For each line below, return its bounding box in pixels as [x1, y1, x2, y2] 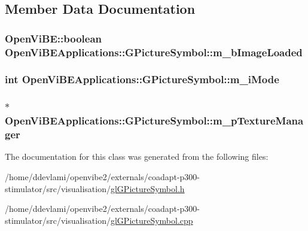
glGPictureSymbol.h [110, 182, 185, 194]
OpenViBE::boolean [5, 31, 102, 45]
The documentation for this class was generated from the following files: [5, 150, 269, 163]
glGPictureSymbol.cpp [110, 214, 193, 226]
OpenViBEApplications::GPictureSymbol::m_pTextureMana [5, 113, 304, 128]
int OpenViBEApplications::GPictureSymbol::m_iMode [5, 72, 279, 87]
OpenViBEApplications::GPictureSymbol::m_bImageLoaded [5, 44, 303, 59]
